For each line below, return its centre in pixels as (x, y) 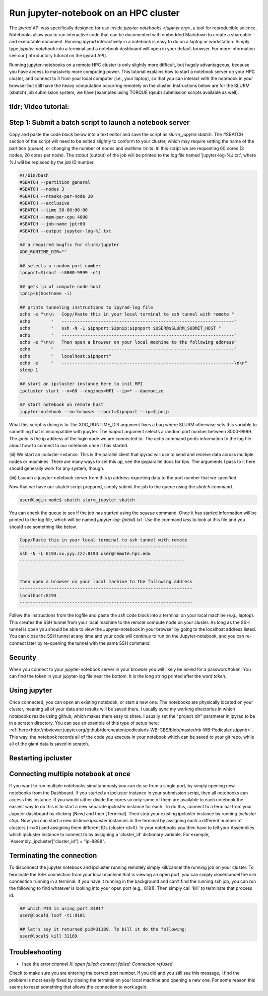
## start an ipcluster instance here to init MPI (81, 384)
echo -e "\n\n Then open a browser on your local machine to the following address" (128, 342)
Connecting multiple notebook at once (70, 774)
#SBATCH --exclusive (44, 203)
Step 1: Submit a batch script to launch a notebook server (100, 122)
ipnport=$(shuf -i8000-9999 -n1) (60, 272)
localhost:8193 (38, 595)
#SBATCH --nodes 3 (42, 189)
